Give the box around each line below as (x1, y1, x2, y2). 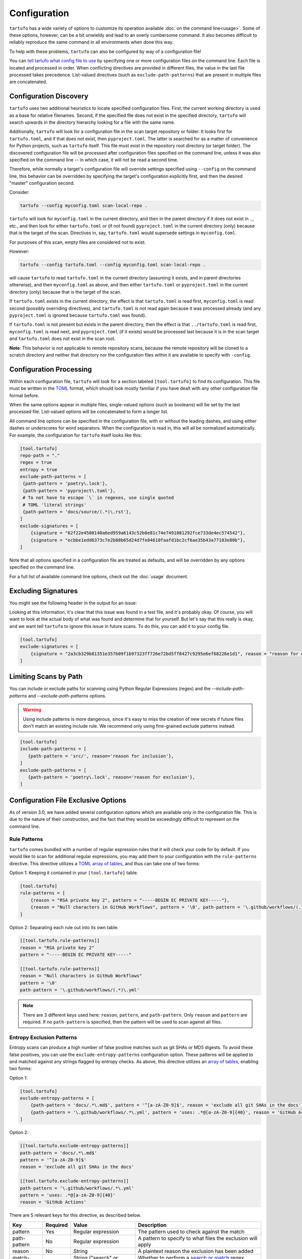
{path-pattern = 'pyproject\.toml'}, (23, 487, 116, 494)
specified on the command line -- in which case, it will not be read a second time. (9, 157, 179, 163)
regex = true (20, 460, 52, 465)
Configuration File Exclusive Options (9, 796, 127, 804)
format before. (9, 392, 40, 398)
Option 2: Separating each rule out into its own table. (9, 924, 119, 930)
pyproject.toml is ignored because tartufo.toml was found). (9, 312, 146, 318)
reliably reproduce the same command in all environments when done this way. (9, 39, 174, 45)
